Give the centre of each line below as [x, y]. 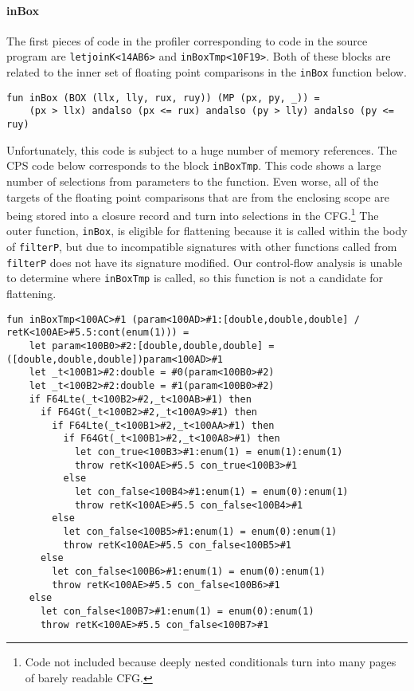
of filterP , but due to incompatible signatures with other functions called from [202, 247]
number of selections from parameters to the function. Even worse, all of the [193, 181]
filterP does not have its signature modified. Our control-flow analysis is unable [205, 262]
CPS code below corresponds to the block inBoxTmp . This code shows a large [194, 165]
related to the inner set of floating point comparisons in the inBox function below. [207, 72]
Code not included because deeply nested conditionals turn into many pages [211, 662]
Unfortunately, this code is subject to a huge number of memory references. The [202, 149]
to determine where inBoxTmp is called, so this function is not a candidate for [195, 278]
